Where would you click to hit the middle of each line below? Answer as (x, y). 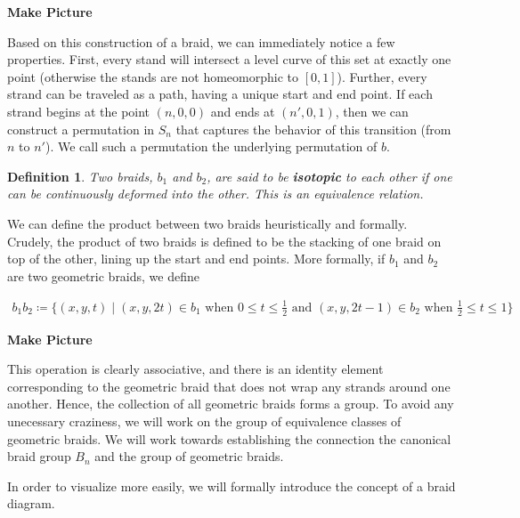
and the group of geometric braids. (189, 456)
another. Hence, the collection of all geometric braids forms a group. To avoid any (231, 404)
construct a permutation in (81, 129)
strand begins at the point (79, 111)
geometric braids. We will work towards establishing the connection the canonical (229, 438)
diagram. (31, 503)
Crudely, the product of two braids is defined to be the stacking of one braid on (224, 241)
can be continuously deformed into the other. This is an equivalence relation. (215, 194)
